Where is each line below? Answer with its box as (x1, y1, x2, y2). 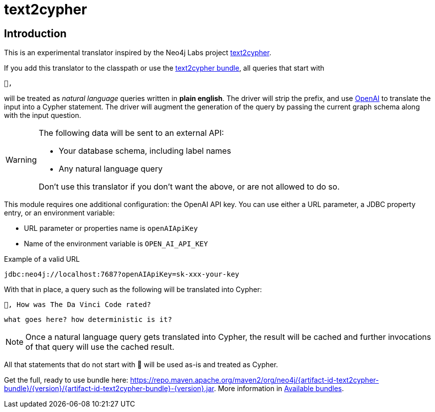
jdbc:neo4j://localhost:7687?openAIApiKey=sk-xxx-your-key (4, 270, 240, 279)
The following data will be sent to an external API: (38, 128, 224, 138)
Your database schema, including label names (58, 146, 231, 156)
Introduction (4, 27, 67, 40)
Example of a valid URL (4, 255, 80, 264)
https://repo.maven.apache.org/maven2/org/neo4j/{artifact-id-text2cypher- (130, 376, 379, 385)
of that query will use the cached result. (25, 342, 174, 352)
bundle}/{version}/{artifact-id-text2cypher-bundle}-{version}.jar (4, 384, 214, 393)
